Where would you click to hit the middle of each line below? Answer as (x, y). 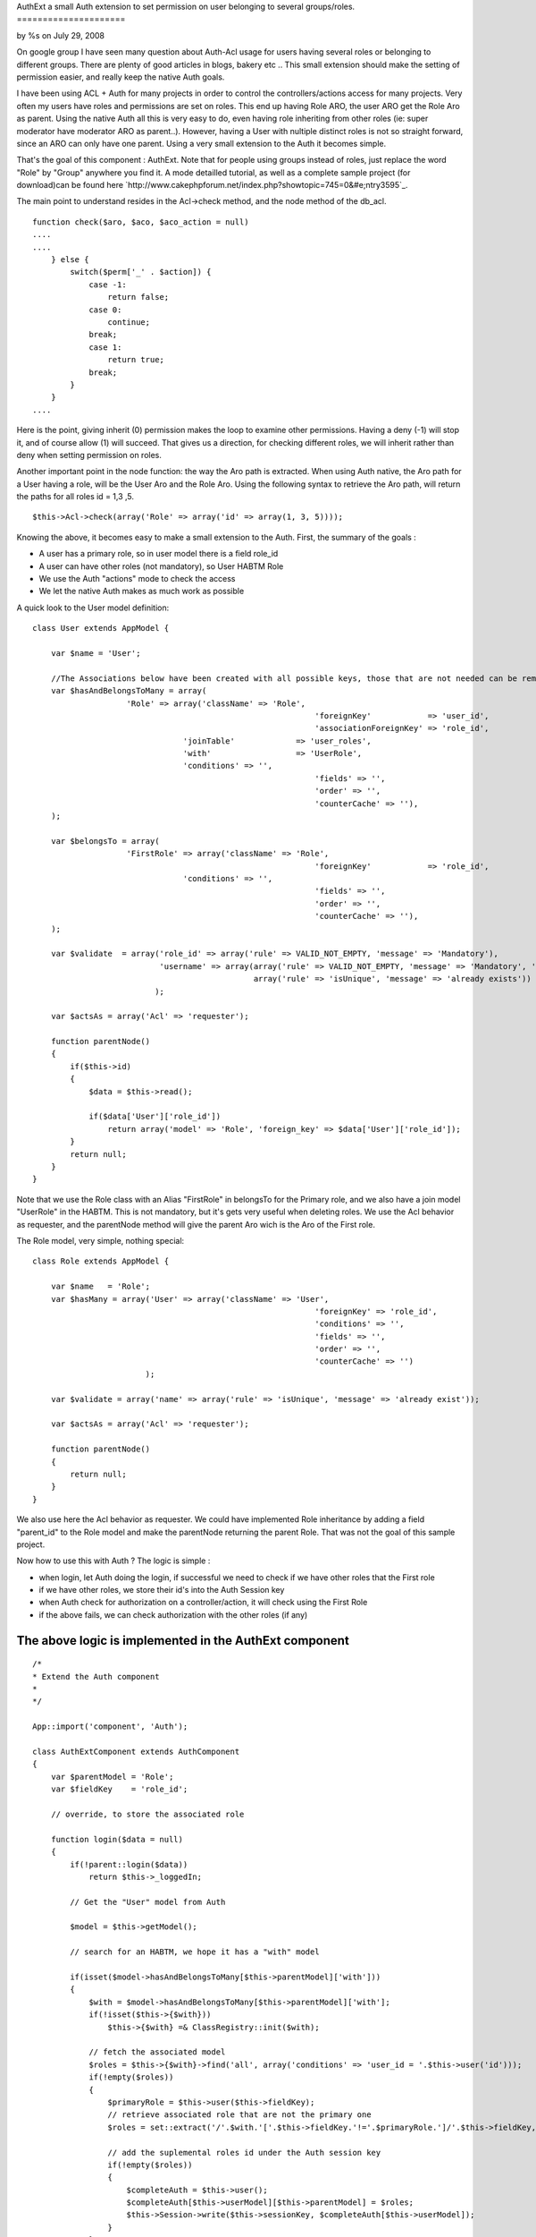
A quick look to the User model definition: (93, 608)
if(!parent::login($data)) (129, 1864)
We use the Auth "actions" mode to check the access (137, 579)
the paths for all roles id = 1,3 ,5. (75, 497)
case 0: (105, 310)
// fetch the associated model (157, 2052)
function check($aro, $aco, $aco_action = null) (141, 222)
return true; (136, 360)
